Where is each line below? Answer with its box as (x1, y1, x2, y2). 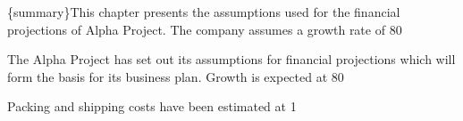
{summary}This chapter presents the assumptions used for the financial (7, 3, 400, 20)
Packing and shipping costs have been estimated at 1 (7, 97, 297, 116)
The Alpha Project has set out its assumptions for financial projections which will (7, 50, 456, 69)
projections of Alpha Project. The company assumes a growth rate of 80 (7, 20, 402, 38)
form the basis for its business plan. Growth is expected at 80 (7, 67, 344, 85)
